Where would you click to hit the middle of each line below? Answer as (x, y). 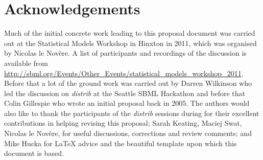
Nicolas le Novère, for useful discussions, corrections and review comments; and (128, 133)
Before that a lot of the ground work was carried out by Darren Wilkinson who (128, 83)
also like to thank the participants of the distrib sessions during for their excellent (132, 113)
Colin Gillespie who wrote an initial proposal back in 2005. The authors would (127, 103)
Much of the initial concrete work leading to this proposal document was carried (130, 33)
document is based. (34, 153)
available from (26, 63)
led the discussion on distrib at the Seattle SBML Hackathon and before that (125, 93)
